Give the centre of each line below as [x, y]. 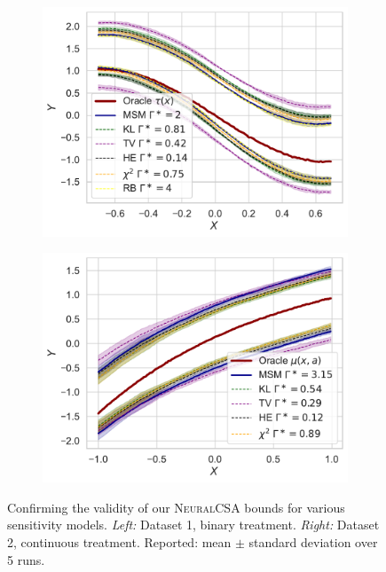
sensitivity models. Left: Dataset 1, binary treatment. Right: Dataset [193, 525]
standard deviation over [313, 541]
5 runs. [26, 559]
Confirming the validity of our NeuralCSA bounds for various [176, 507]
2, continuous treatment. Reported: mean [119, 541]
